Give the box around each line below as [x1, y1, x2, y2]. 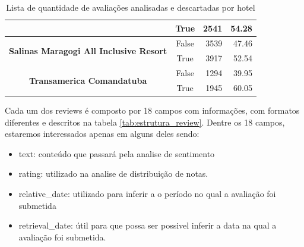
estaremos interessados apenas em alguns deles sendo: [5, 127, 199, 140]
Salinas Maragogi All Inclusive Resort [9, 44, 167, 57]
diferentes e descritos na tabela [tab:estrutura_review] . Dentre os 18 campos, [5, 115, 285, 128]
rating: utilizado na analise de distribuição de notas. [18, 167, 208, 180]
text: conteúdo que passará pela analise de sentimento [18, 147, 215, 160]
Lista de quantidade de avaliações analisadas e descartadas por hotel [6, 1, 255, 13]
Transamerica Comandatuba [28, 74, 147, 86]
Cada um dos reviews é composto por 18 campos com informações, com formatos [5, 104, 300, 117]
